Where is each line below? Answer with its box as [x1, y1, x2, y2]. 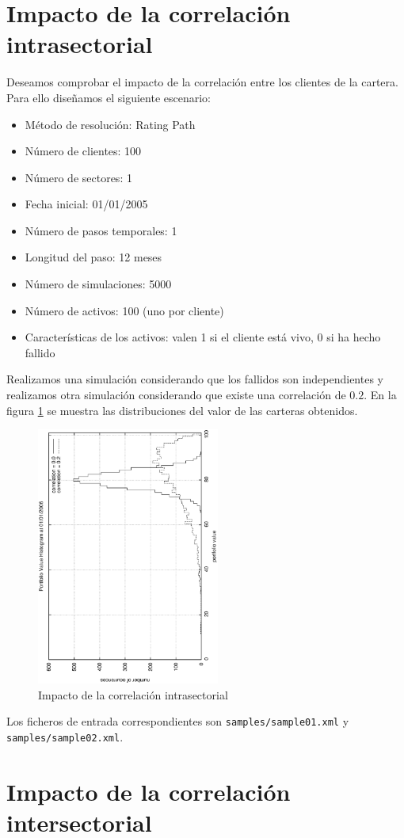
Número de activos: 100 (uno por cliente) [25, 302, 224, 318]
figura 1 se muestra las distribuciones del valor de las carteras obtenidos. [6, 402, 358, 418]
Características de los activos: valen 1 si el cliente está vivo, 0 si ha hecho [25, 329, 381, 345]
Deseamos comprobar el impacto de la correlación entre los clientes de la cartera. [6, 74, 398, 90]
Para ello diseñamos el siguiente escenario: [6, 89, 211, 105]
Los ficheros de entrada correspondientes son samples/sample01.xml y [6, 713, 349, 729]
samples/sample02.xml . [6, 728, 124, 745]
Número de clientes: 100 [25, 143, 142, 159]
